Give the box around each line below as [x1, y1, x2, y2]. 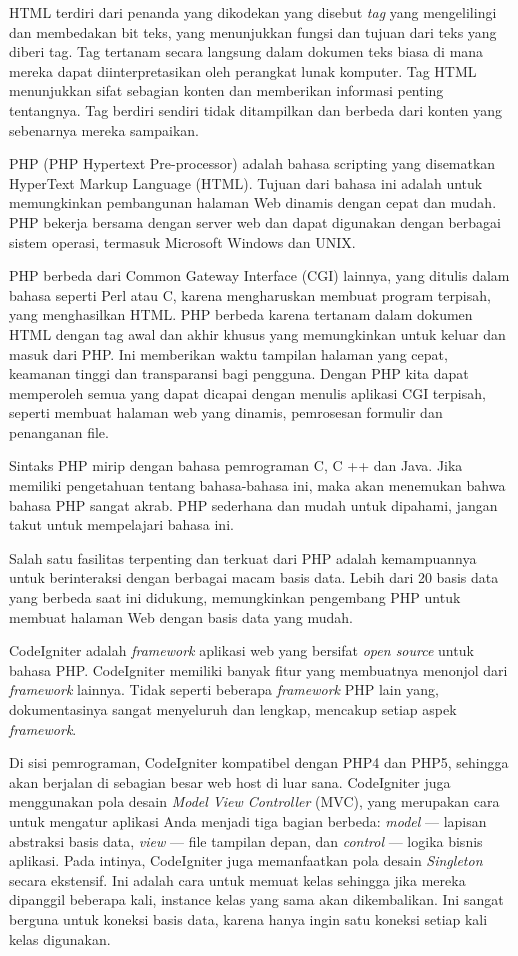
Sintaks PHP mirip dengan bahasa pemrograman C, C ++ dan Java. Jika [9, 455, 463, 476]
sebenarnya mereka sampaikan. [9, 119, 200, 140]
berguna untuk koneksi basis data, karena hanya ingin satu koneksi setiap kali [9, 908, 488, 929]
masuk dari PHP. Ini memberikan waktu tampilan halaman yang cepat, [9, 343, 448, 364]
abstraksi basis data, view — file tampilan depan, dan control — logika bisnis [9, 830, 483, 851]
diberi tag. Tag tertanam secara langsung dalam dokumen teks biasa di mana [9, 41, 484, 62]
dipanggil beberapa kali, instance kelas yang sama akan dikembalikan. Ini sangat [9, 889, 504, 910]
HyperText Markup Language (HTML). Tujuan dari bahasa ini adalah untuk [9, 172, 483, 193]
